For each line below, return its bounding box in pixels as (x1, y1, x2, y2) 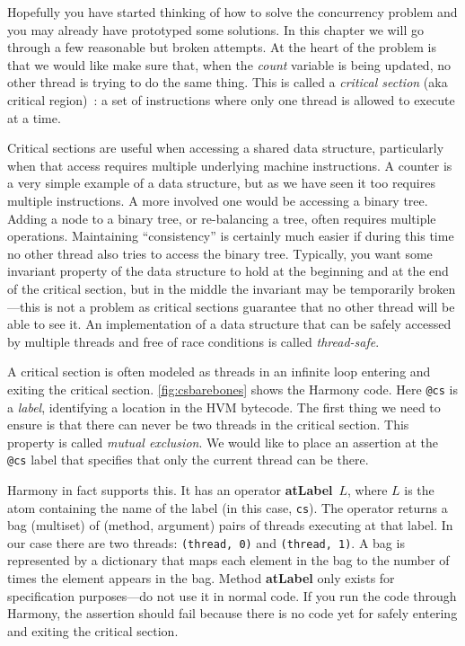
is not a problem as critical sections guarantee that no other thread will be (44, 296, 455, 315)
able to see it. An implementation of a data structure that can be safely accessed (7, 314, 452, 333)
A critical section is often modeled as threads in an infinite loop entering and (7, 362, 431, 381)
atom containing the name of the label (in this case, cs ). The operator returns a (7, 498, 448, 517)
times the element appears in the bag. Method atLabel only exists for (7, 569, 395, 588)
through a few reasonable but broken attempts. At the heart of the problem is (7, 38, 436, 57)
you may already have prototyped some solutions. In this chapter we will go (7, 20, 424, 39)
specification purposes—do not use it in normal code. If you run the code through (7, 586, 457, 605)
